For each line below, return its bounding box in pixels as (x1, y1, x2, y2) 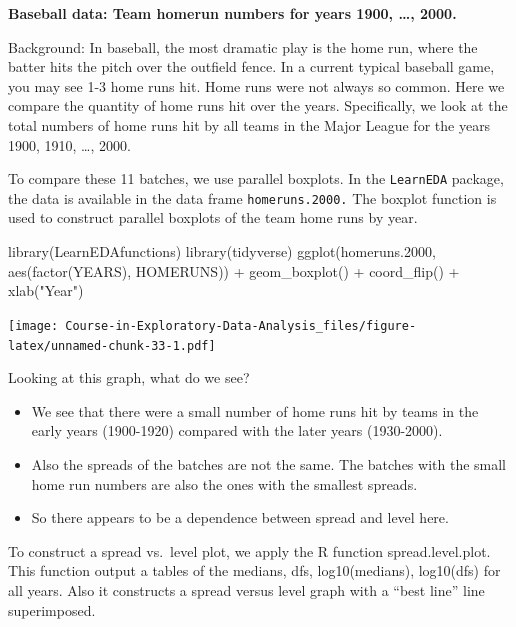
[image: (8, 318, 59, 333)
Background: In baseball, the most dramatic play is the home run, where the (8, 36, 478, 57)
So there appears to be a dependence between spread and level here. (31, 507, 449, 528)
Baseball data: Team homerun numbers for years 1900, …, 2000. (8, 3, 457, 23)
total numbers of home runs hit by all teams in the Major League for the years (8, 114, 491, 135)
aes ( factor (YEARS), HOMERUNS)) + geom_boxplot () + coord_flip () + (8, 260, 460, 281)
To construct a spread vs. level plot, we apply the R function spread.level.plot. (8, 540, 491, 561)
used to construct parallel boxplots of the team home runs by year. (8, 207, 418, 228)
